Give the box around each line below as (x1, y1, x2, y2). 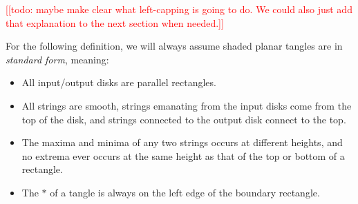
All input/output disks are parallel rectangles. (21, 75, 216, 90)
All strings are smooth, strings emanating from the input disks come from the (21, 98, 352, 112)
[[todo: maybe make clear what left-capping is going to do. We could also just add (6, 2, 352, 16)
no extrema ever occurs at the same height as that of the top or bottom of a (21, 148, 345, 163)
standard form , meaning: (6, 52, 109, 66)
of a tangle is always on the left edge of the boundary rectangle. (50, 185, 320, 199)
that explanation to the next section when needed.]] (6, 15, 224, 30)
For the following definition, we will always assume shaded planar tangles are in (6, 39, 343, 53)
